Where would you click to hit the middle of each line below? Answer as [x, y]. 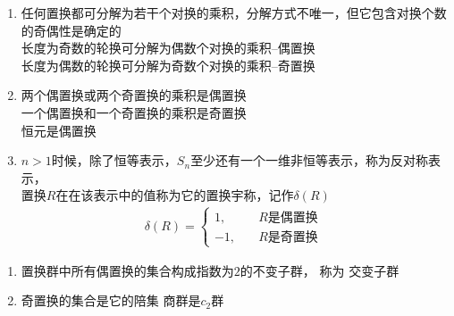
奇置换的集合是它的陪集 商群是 [111, 300]
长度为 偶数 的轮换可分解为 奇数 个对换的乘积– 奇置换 [168, 65]
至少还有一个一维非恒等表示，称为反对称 [310, 160]
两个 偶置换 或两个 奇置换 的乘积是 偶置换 [134, 95]
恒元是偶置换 [59, 130]
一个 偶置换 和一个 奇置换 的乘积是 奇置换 [134, 112]
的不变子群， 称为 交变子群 [319, 270]
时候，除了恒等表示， [114, 160]
